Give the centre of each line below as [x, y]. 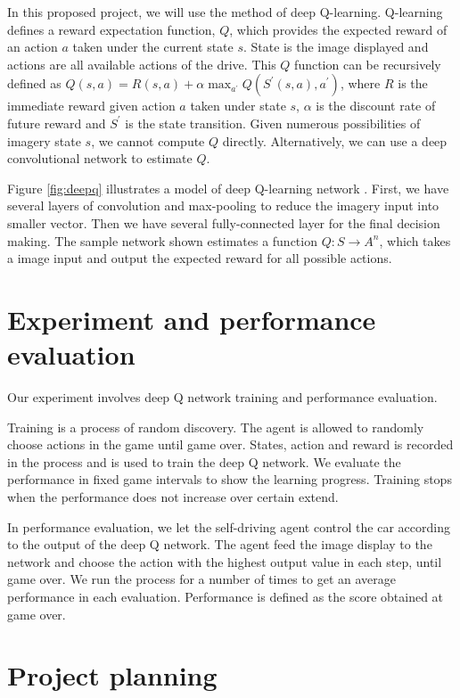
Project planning [112, 675]
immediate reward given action [91, 106]
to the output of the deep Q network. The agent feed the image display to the [220, 544]
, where [360, 83]
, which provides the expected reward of [338, 29]
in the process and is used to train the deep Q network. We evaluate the [204, 461]
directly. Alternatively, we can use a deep [335, 140]
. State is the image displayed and [336, 47]
